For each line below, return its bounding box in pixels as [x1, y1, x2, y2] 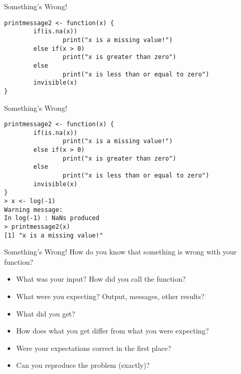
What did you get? [16, 308, 75, 319]
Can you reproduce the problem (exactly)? [16, 360, 150, 370]
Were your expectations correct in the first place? [16, 342, 171, 353]
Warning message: [4, 206, 63, 213]
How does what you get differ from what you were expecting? [16, 325, 209, 336]
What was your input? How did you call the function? [16, 273, 186, 284]
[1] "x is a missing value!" [4, 231, 103, 239]
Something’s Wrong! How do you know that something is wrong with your [4, 246, 237, 257]
